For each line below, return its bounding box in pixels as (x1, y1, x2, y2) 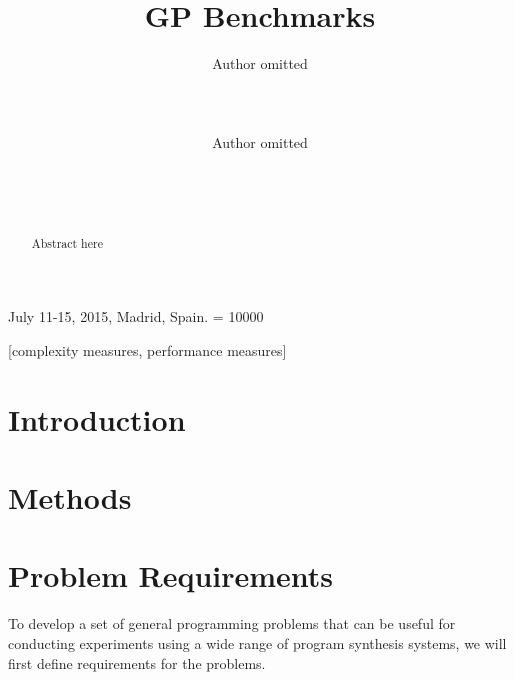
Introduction (8, 398, 186, 439)
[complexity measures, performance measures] (8, 339, 287, 360)
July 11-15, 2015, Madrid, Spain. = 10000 (8, 306, 264, 327)
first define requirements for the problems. (8, 652, 266, 673)
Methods (8, 477, 132, 518)
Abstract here (31, 234, 103, 251)
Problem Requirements (8, 555, 334, 596)
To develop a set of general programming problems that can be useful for (8, 613, 456, 634)
